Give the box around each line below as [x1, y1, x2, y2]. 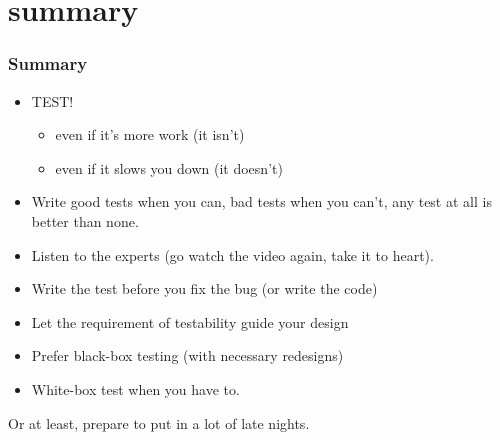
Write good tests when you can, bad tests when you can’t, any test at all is [31, 191, 492, 212]
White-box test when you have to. [31, 378, 240, 399]
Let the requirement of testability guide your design [31, 311, 349, 332]
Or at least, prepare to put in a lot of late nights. [8, 412, 310, 433]
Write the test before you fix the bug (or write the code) [31, 278, 378, 299]
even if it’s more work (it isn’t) [55, 124, 245, 145]
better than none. [31, 210, 139, 231]
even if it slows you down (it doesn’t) [55, 157, 283, 178]
